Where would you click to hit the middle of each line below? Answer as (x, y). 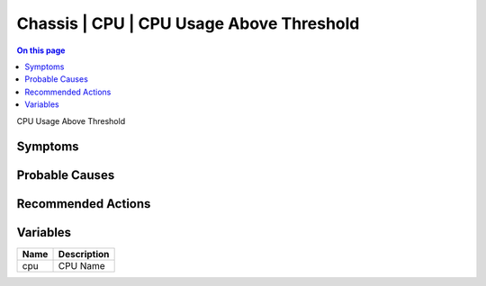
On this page (41, 50)
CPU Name (81, 266)
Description (84, 255)
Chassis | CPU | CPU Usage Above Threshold (188, 23)
